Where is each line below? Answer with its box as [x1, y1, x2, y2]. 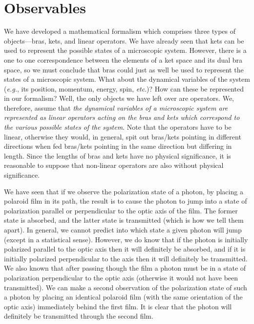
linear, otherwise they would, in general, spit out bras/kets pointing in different [4, 131, 241, 141]
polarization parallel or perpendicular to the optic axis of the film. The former [4, 205, 238, 215]
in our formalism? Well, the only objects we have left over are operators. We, [4, 93, 234, 103]
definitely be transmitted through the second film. [4, 311, 153, 321]
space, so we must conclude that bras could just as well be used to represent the [4, 64, 244, 74]
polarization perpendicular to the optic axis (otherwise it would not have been [4, 272, 238, 282]
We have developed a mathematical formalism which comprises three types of [4, 26, 236, 36]
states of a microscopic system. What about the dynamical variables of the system [4, 74, 250, 84]
